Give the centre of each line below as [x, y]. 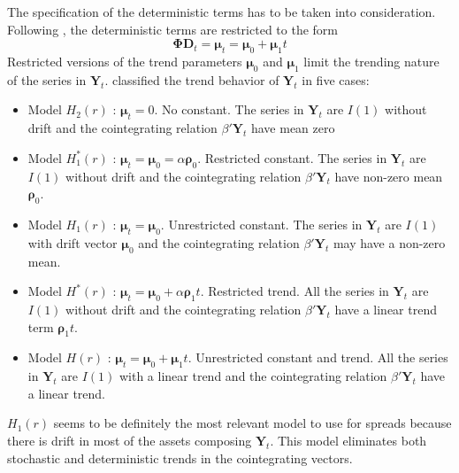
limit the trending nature [371, 61]
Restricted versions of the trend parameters [125, 61]
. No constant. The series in [229, 109]
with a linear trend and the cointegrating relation [253, 376]
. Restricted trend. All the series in [295, 291]
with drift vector [73, 242]
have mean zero [293, 128]
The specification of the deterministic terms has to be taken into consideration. [222, 12]
